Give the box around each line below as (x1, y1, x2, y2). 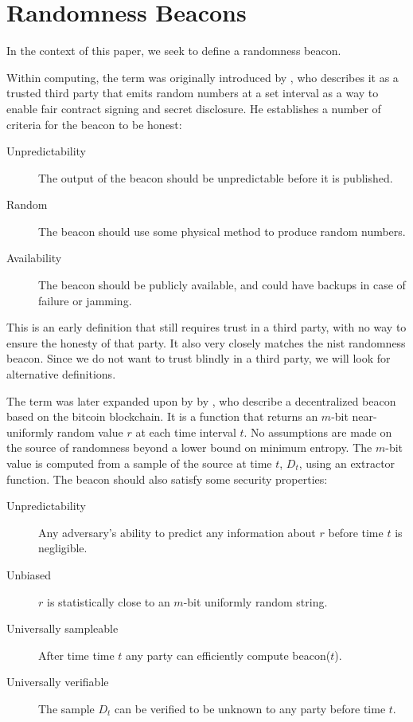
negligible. (38, 540, 88, 556)
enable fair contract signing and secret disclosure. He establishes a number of (6, 100, 381, 116)
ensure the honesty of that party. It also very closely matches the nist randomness (6, 334, 406, 351)
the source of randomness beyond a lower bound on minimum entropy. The (6, 439, 372, 456)
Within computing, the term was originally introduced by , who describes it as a (6, 69, 399, 85)
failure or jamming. (38, 292, 132, 308)
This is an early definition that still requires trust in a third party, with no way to (6, 319, 407, 335)
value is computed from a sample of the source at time (6, 455, 272, 471)
